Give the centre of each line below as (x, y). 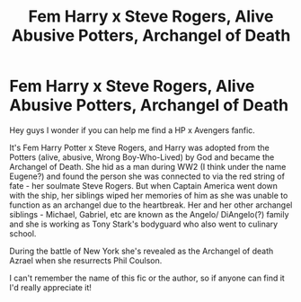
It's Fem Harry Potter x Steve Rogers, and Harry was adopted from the (139, 147)
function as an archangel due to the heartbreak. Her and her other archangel (151, 205)
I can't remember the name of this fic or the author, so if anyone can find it (147, 278)
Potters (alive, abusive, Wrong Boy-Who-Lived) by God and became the (142, 157)
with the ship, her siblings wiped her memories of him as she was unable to (149, 195)
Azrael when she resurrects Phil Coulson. (86, 260)
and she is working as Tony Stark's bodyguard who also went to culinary (144, 224)
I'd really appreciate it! (51, 287)
